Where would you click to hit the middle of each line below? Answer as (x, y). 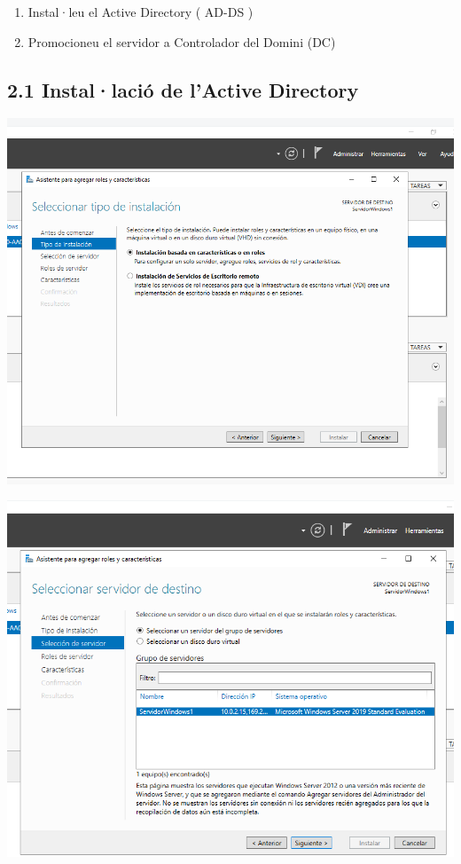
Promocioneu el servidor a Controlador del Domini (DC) (182, 41)
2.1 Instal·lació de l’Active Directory (183, 89)
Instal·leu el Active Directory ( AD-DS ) (141, 12)
